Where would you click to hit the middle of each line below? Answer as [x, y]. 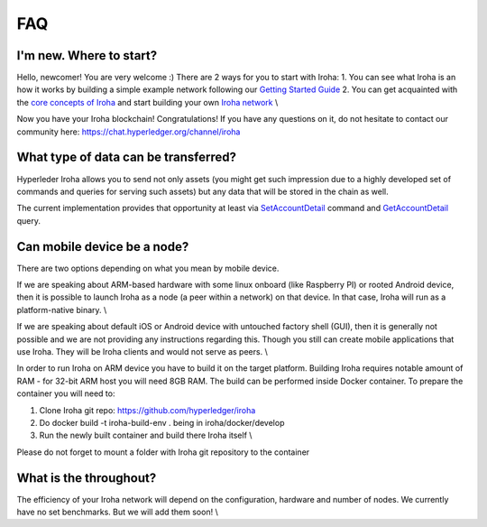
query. [28, 220]
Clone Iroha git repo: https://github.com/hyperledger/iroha [147, 410]
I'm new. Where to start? [87, 55]
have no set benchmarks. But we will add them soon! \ [117, 512]
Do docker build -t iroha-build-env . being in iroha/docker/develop [162, 422]
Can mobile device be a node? [103, 247]
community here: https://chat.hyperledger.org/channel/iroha [129, 132]
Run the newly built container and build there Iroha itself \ [146, 435]
